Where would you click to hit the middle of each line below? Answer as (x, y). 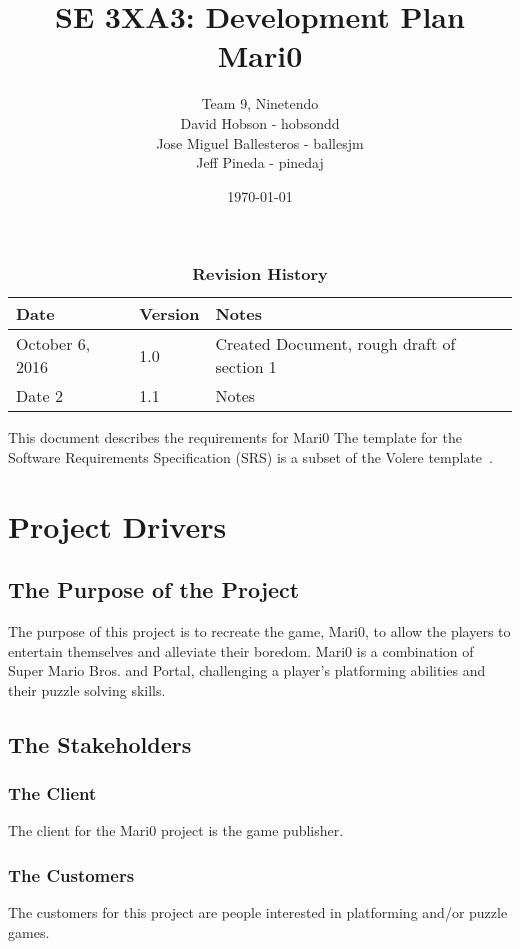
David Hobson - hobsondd (260, 122)
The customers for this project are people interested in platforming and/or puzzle (258, 912)
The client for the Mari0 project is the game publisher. (176, 830)
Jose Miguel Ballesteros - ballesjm (260, 142)
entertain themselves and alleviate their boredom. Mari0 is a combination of (241, 650)
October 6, (53, 344)
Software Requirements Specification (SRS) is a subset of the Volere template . (250, 456)
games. (29, 931)
